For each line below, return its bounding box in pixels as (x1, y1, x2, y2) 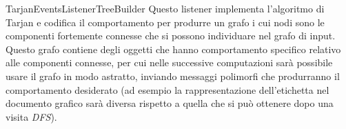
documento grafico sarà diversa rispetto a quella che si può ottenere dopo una (6, 96, 334, 110)
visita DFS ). (6, 109, 57, 123)
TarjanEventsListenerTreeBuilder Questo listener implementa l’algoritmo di (6, 1, 325, 15)
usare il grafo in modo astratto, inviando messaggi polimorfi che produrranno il (6, 68, 340, 83)
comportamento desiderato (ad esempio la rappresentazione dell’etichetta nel (6, 82, 329, 97)
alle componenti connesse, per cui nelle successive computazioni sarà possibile (6, 55, 333, 70)
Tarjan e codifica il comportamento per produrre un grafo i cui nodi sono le (6, 14, 325, 29)
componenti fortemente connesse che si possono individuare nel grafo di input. (6, 28, 336, 43)
